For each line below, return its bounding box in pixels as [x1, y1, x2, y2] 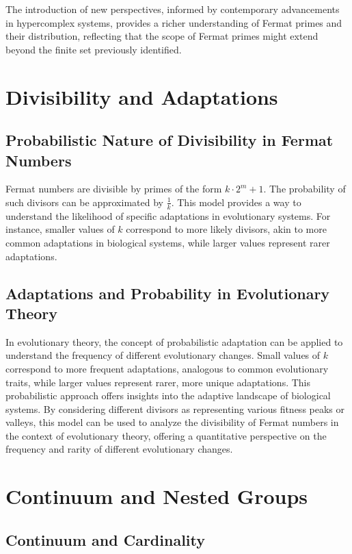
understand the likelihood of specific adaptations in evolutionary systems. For [5, 208, 331, 223]
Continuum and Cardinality [5, 529, 206, 550]
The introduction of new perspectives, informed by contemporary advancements [5, 2, 340, 16]
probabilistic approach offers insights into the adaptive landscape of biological [5, 388, 331, 403]
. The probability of [263, 181, 346, 196]
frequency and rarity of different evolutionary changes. [5, 442, 233, 456]
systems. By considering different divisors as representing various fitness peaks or [5, 401, 345, 416]
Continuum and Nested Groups [5, 482, 308, 510]
